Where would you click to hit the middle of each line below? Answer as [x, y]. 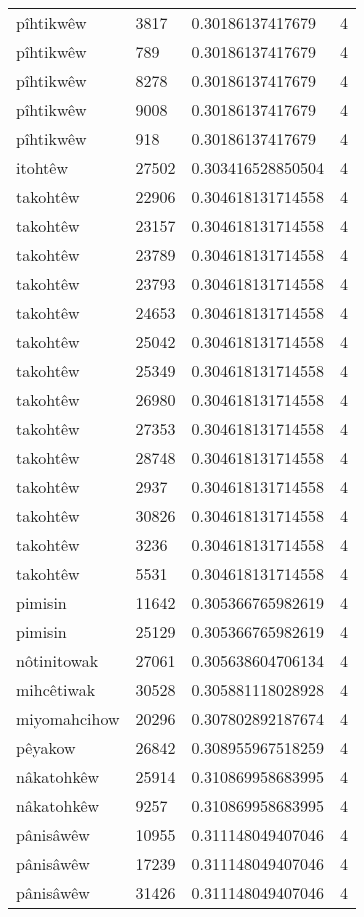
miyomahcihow [68, 718]
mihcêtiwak [56, 689]
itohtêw [42, 167]
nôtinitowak [57, 660]
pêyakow [46, 747]
